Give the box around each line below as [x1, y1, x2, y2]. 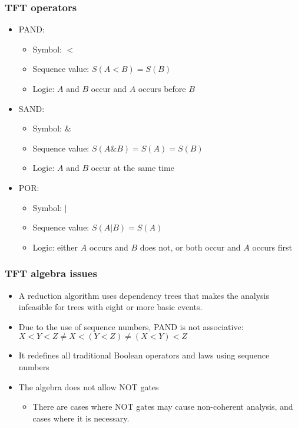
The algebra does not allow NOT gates [18, 380, 159, 393]
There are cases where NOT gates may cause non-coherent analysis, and [32, 400, 293, 413]
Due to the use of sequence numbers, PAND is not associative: [18, 320, 244, 332]
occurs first [252, 241, 292, 253]
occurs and [89, 241, 128, 253]
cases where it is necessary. [32, 411, 130, 424]
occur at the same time [91, 162, 174, 174]
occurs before [138, 83, 186, 94]
